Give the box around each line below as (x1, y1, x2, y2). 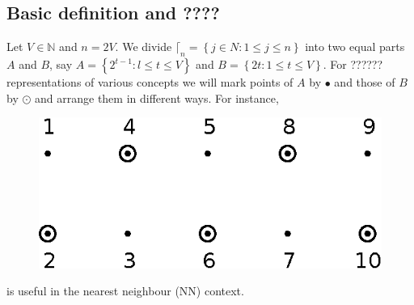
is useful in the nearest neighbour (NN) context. (6, 282, 244, 299)
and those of (334, 74, 395, 90)
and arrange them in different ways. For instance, (35, 89, 279, 106)
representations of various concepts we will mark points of (6, 74, 294, 90)
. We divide (115, 38, 172, 55)
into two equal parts (305, 38, 405, 55)
